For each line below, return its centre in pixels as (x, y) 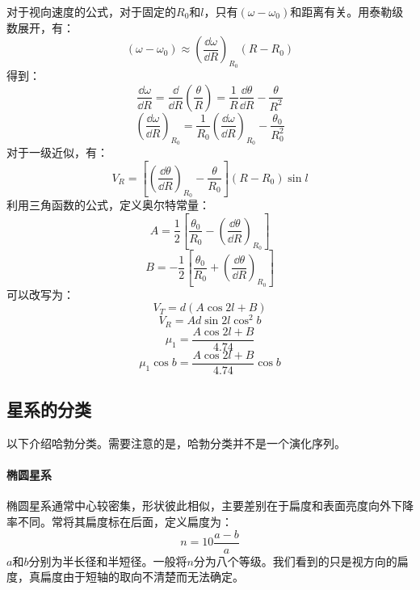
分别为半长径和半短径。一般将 (108, 560)
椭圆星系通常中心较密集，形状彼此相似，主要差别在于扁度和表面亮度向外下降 (210, 506)
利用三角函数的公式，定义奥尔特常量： (108, 205)
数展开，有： (40, 27)
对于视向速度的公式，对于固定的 (91, 11)
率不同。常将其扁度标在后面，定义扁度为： (120, 522)
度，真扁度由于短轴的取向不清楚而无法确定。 (125, 577)
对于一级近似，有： (57, 152)
